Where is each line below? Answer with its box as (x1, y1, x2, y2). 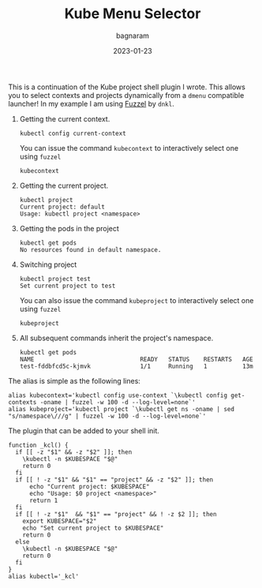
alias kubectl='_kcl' (8, 572, 80, 580)
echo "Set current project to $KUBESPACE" (22, 524, 164, 532)
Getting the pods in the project (19, 223, 120, 233)
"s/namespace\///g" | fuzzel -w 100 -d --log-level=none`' (8, 412, 207, 420)
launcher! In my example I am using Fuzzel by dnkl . (8, 99, 175, 108)
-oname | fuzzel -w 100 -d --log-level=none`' (39, 398, 196, 406)
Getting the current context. (19, 114, 110, 123)
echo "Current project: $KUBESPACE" (28, 482, 150, 490)
